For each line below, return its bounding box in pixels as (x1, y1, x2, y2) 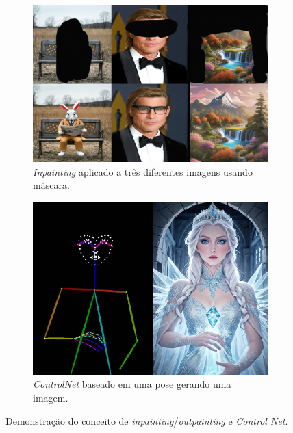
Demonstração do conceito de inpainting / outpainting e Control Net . (5, 413, 288, 428)
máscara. (33, 178, 70, 192)
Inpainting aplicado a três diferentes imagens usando (33, 164, 253, 179)
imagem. (33, 390, 68, 404)
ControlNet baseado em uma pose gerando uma (33, 377, 231, 391)
